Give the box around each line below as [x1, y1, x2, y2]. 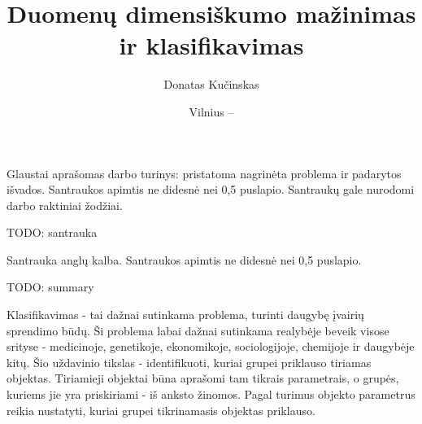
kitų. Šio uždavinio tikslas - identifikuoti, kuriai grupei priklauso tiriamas [7, 353, 372, 370]
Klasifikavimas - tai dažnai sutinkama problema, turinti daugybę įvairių [7, 306, 364, 323]
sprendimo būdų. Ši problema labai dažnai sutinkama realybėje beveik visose [7, 321, 389, 339]
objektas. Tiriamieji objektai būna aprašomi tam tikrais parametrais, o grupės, [7, 369, 399, 387]
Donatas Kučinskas [163, 76, 259, 93]
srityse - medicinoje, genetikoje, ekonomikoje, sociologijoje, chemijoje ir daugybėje [7, 338, 415, 355]
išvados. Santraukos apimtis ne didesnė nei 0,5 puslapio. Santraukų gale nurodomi [7, 181, 415, 198]
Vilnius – [189, 103, 234, 120]
